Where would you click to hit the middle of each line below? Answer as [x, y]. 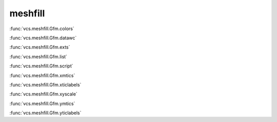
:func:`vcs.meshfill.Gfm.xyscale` [44, 94]
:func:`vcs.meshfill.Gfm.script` [41, 66]
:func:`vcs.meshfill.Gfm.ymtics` [42, 103]
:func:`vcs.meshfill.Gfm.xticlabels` [45, 85]
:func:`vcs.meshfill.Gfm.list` [38, 57]
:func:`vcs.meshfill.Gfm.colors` [42, 29]
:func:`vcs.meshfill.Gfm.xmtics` [42, 75]
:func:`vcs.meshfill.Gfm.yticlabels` [45, 113]
